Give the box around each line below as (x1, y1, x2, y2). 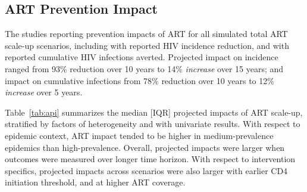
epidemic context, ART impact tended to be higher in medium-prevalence (5, 129, 274, 141)
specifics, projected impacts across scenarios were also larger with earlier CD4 (5, 164, 288, 176)
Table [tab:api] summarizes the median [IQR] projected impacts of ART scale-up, (5, 106, 303, 118)
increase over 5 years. (5, 86, 83, 98)
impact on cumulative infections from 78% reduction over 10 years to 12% (5, 74, 274, 86)
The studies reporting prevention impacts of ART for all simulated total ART (5, 27, 288, 40)
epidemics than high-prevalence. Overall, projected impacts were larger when (5, 141, 285, 153)
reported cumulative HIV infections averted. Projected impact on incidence (5, 51, 278, 63)
